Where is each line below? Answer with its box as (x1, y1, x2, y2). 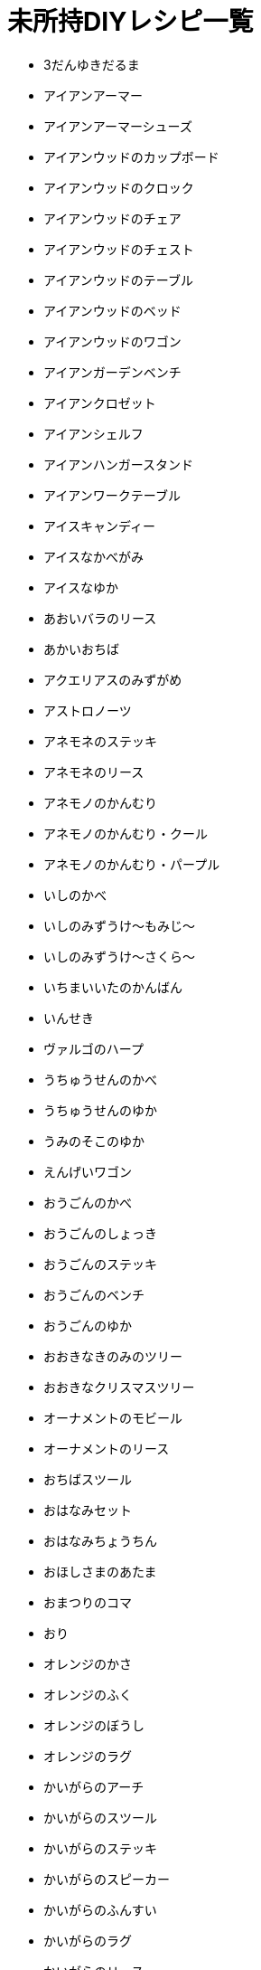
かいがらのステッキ (43, 1840, 157, 1856)
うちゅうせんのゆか (43, 1102, 157, 1118)
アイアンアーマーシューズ (43, 118, 192, 134)
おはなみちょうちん (43, 1532, 157, 1549)
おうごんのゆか (43, 1317, 132, 1333)
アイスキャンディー (43, 517, 155, 534)
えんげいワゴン (43, 1163, 132, 1179)
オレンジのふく (43, 1686, 132, 1702)
